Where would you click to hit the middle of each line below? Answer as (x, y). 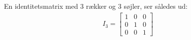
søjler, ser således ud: (156, 6)
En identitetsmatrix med (41, 6)
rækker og (101, 6)
